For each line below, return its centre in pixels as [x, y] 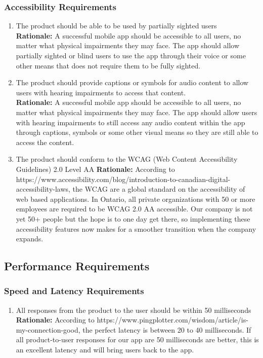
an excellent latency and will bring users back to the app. [105, 350]
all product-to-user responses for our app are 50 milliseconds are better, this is [137, 339]
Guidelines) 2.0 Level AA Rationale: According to [95, 169]
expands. [30, 239]
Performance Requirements [77, 266]
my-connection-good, [48, 329]
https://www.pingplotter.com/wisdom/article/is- [172, 320]
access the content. [45, 142]
